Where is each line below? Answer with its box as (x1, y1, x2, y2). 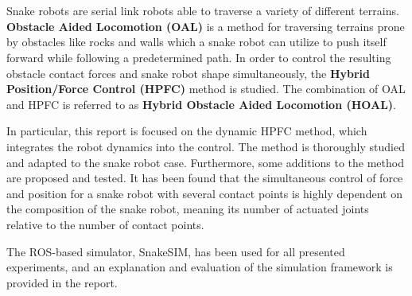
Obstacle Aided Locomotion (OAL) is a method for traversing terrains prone (6, 18, 405, 34)
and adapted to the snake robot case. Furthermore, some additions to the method (6, 154, 404, 170)
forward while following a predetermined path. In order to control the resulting (6, 49, 391, 65)
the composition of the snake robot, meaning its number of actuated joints (6, 201, 369, 217)
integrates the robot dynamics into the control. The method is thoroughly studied (6, 138, 405, 154)
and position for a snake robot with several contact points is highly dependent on (6, 185, 402, 201)
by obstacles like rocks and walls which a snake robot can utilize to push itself (6, 33, 387, 50)
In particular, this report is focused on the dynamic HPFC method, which (6, 123, 367, 139)
